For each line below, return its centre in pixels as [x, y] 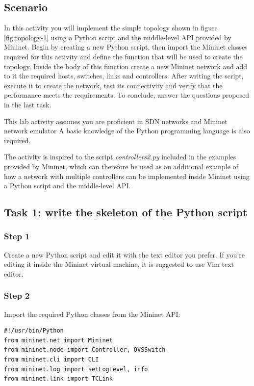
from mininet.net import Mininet [58, 340]
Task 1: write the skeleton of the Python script [126, 212]
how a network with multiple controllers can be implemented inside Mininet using [127, 176]
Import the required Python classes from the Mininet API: [92, 314]
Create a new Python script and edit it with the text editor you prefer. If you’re [124, 254]
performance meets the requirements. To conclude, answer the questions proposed [127, 95]
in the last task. [28, 104]
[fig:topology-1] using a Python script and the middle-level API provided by [118, 37]
